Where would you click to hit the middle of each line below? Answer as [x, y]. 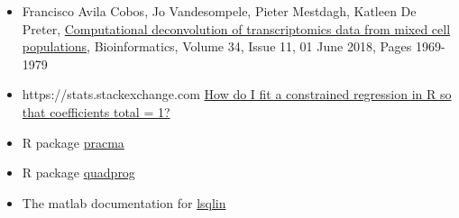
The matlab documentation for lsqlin [124, 202]
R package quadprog [78, 173]
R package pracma [73, 142]
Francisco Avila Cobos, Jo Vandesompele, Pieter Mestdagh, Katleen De [219, 11]
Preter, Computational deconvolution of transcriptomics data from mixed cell [236, 28]
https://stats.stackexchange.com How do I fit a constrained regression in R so [237, 94]
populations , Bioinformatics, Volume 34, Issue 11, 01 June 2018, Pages [217, 46]
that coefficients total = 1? [96, 111]
